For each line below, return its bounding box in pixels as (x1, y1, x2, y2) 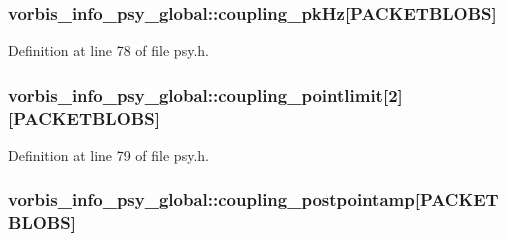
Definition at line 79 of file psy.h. (8, 144, 209, 165)
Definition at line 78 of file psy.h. (8, 40, 209, 61)
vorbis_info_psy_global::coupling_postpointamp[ (8, 187, 420, 212)
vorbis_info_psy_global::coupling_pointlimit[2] (8, 82, 403, 107)
